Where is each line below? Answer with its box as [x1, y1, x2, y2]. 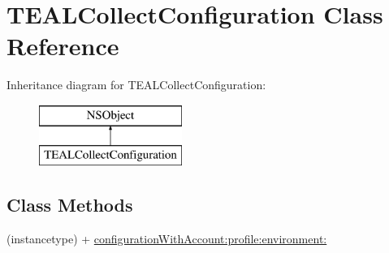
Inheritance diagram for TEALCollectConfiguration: [6, 76, 266, 93]
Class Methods [6, 192, 133, 217]
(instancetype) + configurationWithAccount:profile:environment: [6, 230, 327, 247]
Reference [6, 29, 119, 62]
